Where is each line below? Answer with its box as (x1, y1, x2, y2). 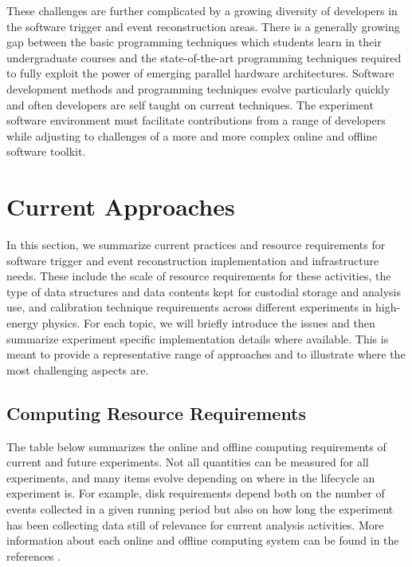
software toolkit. (6, 143, 86, 160)
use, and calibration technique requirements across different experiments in (6, 299, 372, 315)
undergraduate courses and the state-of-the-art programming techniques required (6, 49, 402, 65)
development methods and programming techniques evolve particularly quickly (6, 80, 390, 97)
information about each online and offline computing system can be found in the (6, 532, 399, 549)
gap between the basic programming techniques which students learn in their (6, 34, 382, 50)
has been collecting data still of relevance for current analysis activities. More (6, 516, 384, 533)
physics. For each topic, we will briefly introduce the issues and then (41, 315, 375, 331)
